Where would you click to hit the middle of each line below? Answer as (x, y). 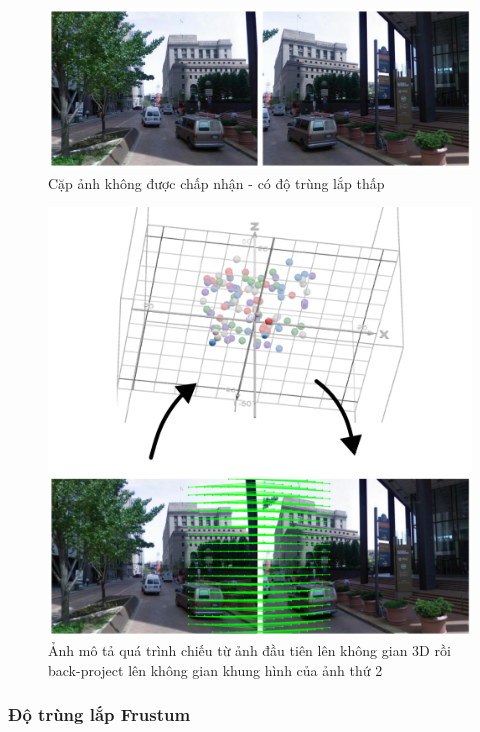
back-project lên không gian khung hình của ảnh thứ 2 (215, 669)
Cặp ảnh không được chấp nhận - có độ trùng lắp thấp (216, 182)
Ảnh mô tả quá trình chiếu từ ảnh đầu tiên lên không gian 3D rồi (249, 650)
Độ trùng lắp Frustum (99, 714)
